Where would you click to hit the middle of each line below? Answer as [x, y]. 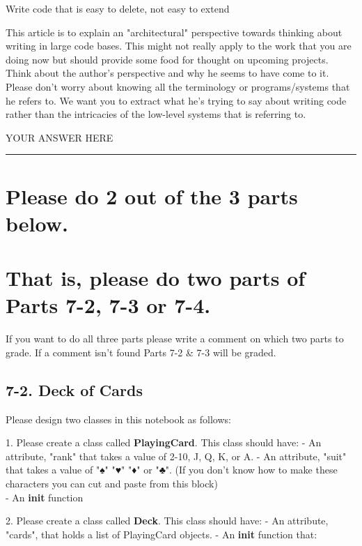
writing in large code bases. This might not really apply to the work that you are [179, 46]
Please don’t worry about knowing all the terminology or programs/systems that [178, 86]
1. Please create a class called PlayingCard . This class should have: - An [164, 442]
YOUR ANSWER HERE [60, 137]
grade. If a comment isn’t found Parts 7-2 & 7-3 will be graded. [141, 352]
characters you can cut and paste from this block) [112, 483]
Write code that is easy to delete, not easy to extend [118, 8]
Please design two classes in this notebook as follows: [118, 419]
